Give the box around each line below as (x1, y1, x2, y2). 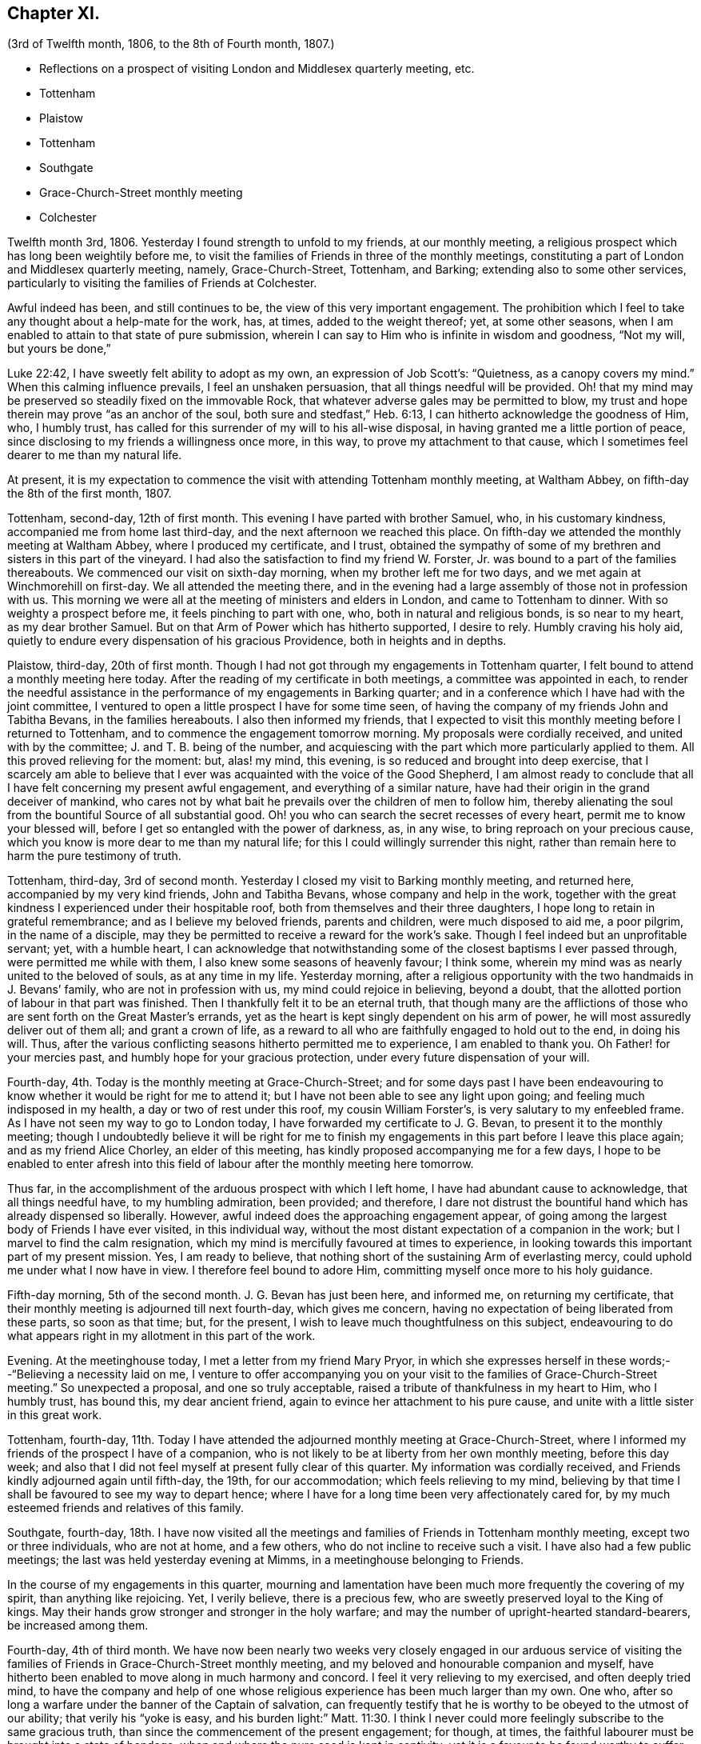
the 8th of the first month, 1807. (7, 486, 172, 501)
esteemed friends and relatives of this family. (7, 1501, 245, 1515)
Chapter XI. (7, 3, 100, 23)
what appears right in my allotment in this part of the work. (7, 1329, 316, 1343)
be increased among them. (7, 1618, 149, 1633)
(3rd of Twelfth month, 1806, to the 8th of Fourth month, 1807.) (7, 37, 335, 51)
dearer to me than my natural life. (7, 448, 182, 462)
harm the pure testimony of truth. (7, 849, 181, 863)
